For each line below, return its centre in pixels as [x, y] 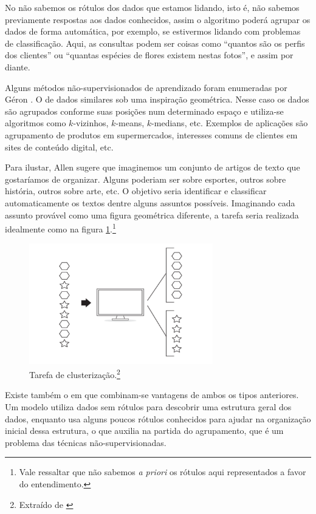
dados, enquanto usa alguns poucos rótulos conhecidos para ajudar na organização [158, 418]
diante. [18, 66]
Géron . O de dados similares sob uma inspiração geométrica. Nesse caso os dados [157, 99]
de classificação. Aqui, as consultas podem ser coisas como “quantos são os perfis [155, 43]
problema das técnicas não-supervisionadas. [86, 442]
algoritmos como [36, 123]
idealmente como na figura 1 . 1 [60, 228]
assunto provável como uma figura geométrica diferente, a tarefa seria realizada [152, 215]
